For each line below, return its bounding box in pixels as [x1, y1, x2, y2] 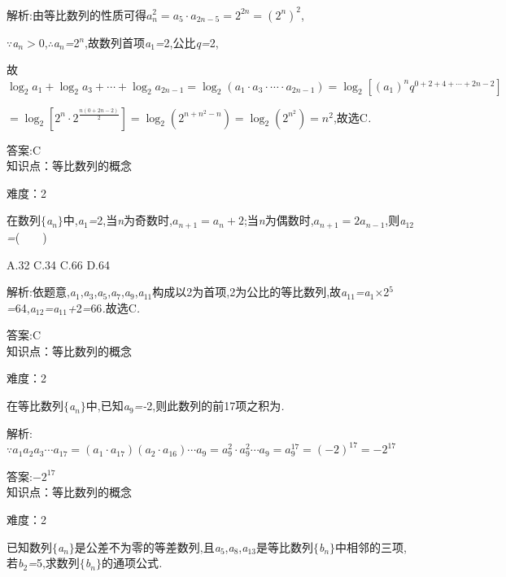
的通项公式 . [101, 554, 163, 571]
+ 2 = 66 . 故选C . [67, 299, 141, 316]
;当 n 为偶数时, [243, 212, 314, 229]
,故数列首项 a [85, 33, 151, 50]
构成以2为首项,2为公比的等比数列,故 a [152, 283, 347, 300]
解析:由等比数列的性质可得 [7, 6, 146, 23]
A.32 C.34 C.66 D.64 [7, 256, 110, 273]
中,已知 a [85, 397, 129, 414]
